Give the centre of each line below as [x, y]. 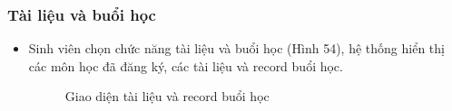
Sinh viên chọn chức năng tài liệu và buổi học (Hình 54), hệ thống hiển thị [236, 48]
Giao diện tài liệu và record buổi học [167, 96]
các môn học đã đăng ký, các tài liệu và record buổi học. [186, 65]
